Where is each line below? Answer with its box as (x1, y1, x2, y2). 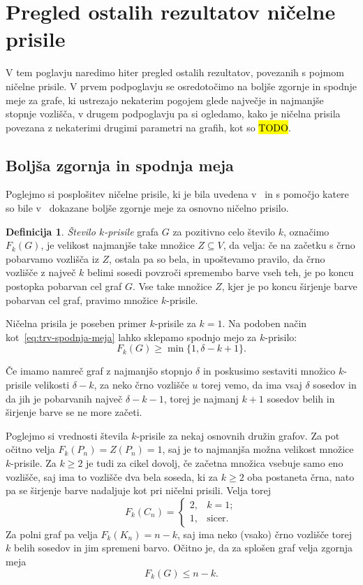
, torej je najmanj (163, 391, 239, 405)
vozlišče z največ (6, 265, 76, 280)
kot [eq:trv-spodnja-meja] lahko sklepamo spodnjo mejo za (6, 329, 257, 344)
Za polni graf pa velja (6, 526, 98, 541)
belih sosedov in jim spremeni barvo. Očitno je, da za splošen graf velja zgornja (13, 540, 353, 555)
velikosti (34, 377, 70, 392)
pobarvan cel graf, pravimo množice (6, 292, 158, 307)
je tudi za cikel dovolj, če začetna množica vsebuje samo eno (86, 455, 343, 470)
